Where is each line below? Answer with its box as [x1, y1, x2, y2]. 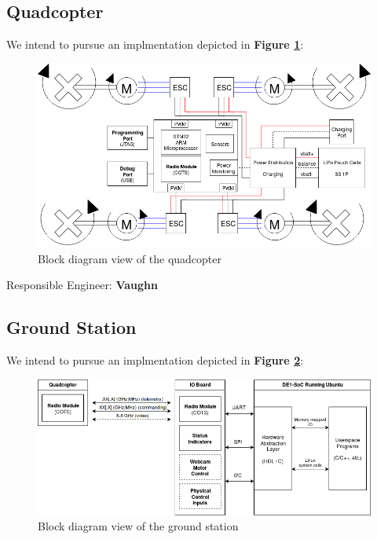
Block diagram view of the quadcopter [38, 250, 221, 266]
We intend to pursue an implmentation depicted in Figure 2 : [6, 351, 304, 368]
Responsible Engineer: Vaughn [6, 277, 158, 293]
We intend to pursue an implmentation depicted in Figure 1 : [6, 36, 304, 53]
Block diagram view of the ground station [38, 518, 239, 534]
